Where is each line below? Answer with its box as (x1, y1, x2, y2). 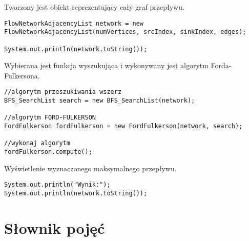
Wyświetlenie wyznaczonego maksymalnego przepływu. (4, 163, 177, 173)
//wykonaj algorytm (4, 139, 70, 147)
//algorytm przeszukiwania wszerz (4, 88, 122, 96)
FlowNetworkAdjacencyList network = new (4, 19, 144, 27)
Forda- (211, 60, 232, 71)
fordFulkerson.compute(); (4, 148, 92, 155)
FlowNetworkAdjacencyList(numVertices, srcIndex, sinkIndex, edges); (4, 28, 246, 36)
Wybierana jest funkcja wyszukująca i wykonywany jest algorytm (4, 60, 209, 71)
